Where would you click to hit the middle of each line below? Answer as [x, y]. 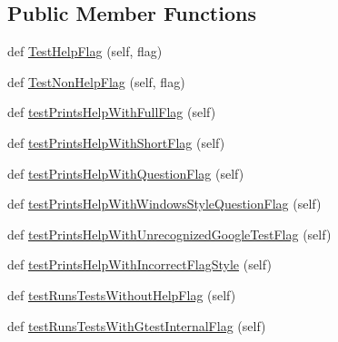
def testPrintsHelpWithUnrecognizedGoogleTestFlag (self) [169, 234]
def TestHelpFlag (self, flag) [85, 51]
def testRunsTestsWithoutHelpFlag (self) [122, 294]
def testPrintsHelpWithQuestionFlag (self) [126, 173]
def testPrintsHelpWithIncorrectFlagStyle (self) [139, 264]
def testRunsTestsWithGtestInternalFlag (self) [137, 325]
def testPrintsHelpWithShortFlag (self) [116, 142]
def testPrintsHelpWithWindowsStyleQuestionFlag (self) [164, 204]
